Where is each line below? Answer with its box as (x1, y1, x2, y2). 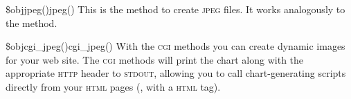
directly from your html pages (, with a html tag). (6, 79, 221, 93)
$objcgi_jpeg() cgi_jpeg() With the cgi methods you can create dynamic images (6, 39, 345, 53)
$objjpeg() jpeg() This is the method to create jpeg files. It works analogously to (6, 2, 345, 16)
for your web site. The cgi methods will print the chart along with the (6, 52, 304, 66)
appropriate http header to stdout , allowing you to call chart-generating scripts (6, 66, 346, 80)
